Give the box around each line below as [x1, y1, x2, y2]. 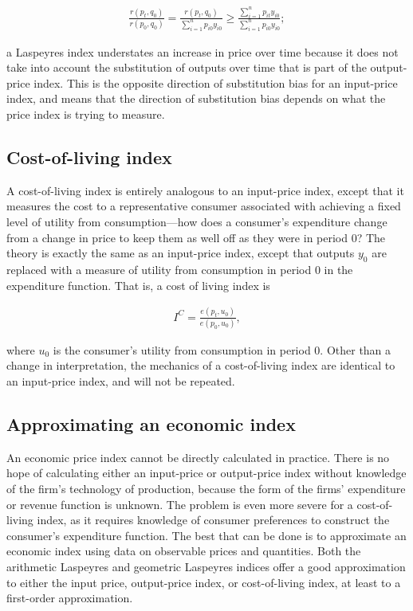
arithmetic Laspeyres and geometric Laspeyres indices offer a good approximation [6, 558, 406, 575]
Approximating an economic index [6, 412, 296, 437]
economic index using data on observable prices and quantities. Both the [6, 542, 361, 559]
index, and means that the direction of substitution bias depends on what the [6, 90, 386, 107]
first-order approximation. [6, 589, 133, 606]
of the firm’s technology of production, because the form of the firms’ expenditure [6, 480, 406, 497]
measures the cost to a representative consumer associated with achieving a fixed [6, 198, 401, 214]
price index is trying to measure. [6, 106, 165, 123]
